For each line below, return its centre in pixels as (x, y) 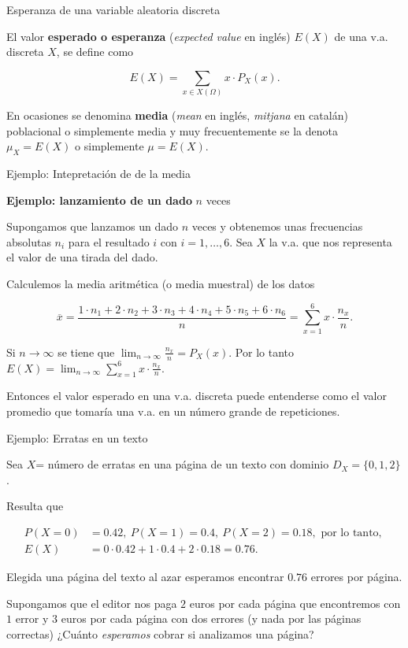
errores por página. (356, 577)
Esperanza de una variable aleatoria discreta (113, 9)
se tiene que (86, 352)
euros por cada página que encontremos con (295, 603)
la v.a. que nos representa (330, 241)
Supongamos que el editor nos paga (92, 603)
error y (32, 618)
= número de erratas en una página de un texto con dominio (182, 464)
